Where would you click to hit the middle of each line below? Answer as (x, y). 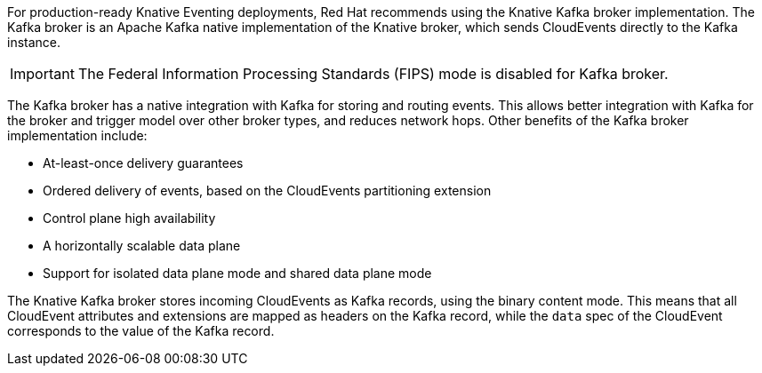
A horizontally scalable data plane (142, 246)
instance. (34, 42)
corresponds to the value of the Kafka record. (141, 331)
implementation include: (77, 135)
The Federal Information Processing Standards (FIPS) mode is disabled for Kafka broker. (373, 74)
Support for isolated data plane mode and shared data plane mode (237, 273)
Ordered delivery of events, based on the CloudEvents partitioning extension (267, 190)
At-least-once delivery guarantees (143, 163)
